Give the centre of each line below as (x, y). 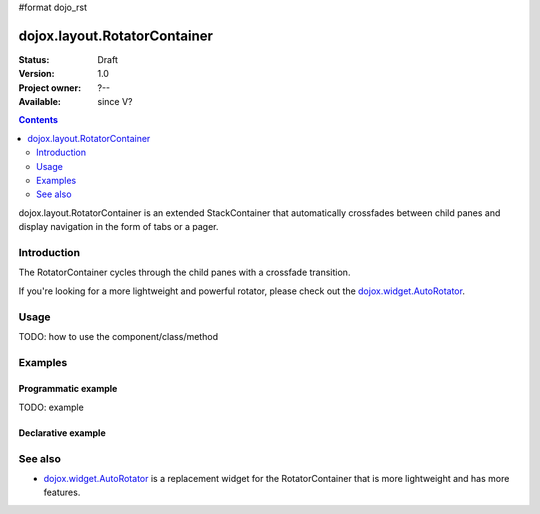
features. (62, 492)
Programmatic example (68, 389)
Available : (40, 102)
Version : (36, 74)
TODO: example (51, 407)
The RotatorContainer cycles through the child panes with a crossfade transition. (184, 272)
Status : (34, 59)
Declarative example (62, 432)
